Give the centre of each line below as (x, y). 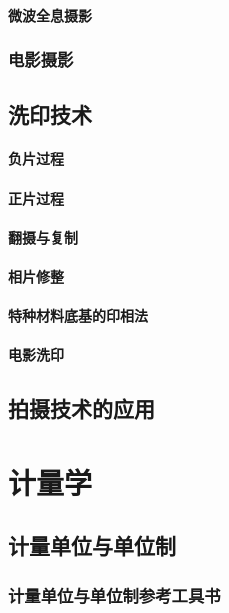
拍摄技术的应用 (81, 408)
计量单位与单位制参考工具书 (114, 594)
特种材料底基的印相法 (78, 315)
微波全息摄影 (50, 14)
